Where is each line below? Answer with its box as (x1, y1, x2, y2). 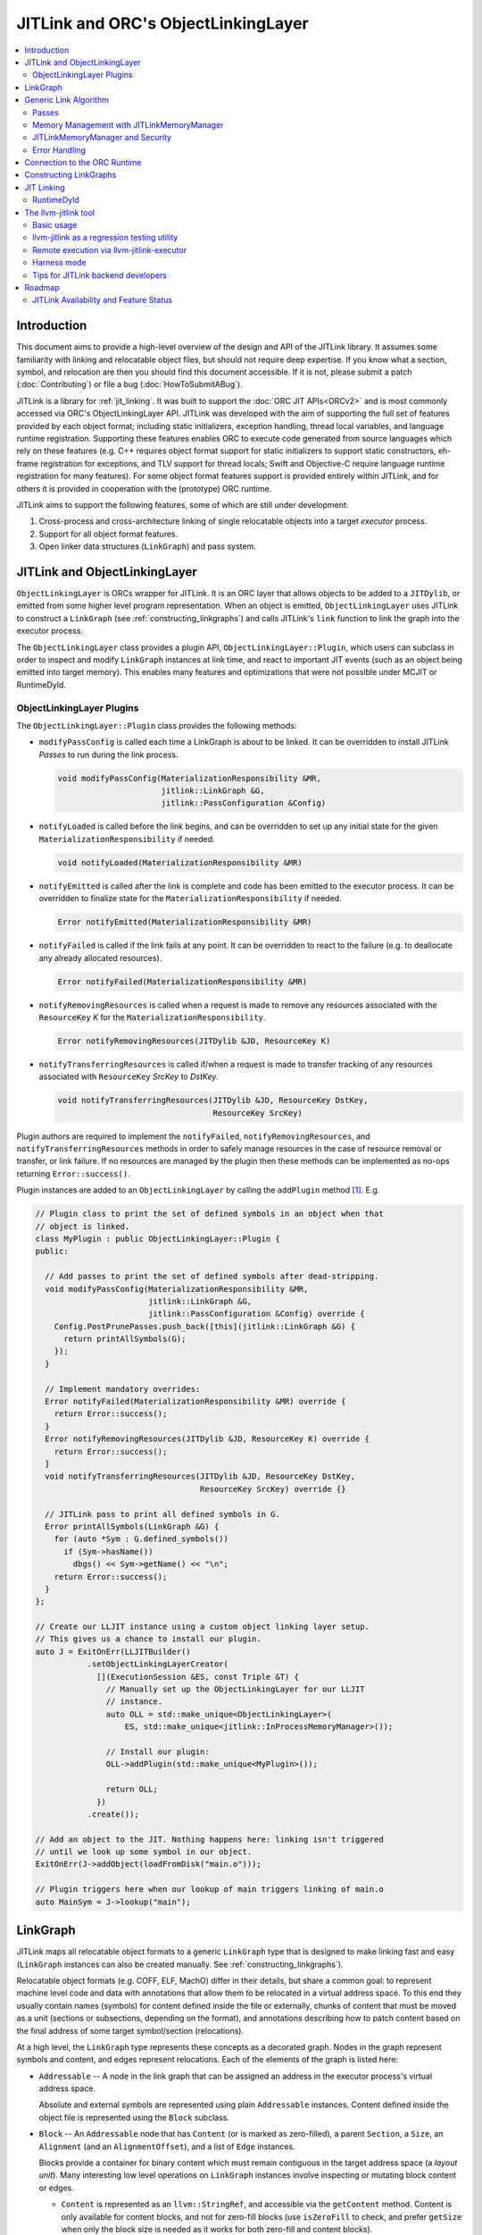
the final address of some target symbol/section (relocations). (16, 2025, 245, 2036)
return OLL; (105, 1784, 158, 1794)
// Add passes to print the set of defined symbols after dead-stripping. (45, 1271, 379, 1282)
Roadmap (24, 282, 60, 292)
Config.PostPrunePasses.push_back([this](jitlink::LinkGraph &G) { (54, 1321, 356, 1331)
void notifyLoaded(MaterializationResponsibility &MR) (57, 857, 303, 867)
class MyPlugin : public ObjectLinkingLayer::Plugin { (35, 1234, 280, 1244)
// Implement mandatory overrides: (45, 1384, 201, 1394)
